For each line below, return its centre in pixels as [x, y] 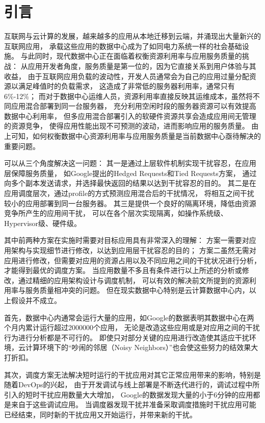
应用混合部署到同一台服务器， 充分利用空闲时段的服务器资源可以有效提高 [134, 106]
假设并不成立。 [36, 300]
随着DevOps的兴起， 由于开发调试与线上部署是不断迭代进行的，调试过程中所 [132, 384]
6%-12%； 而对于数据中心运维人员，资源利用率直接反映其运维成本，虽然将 [128, 96]
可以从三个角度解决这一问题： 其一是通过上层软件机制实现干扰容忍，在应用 [130, 163]
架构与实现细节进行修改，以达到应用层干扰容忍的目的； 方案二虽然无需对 [134, 250]
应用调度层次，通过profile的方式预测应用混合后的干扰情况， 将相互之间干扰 [129, 193]
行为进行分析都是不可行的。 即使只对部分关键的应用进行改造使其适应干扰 [127, 337]
